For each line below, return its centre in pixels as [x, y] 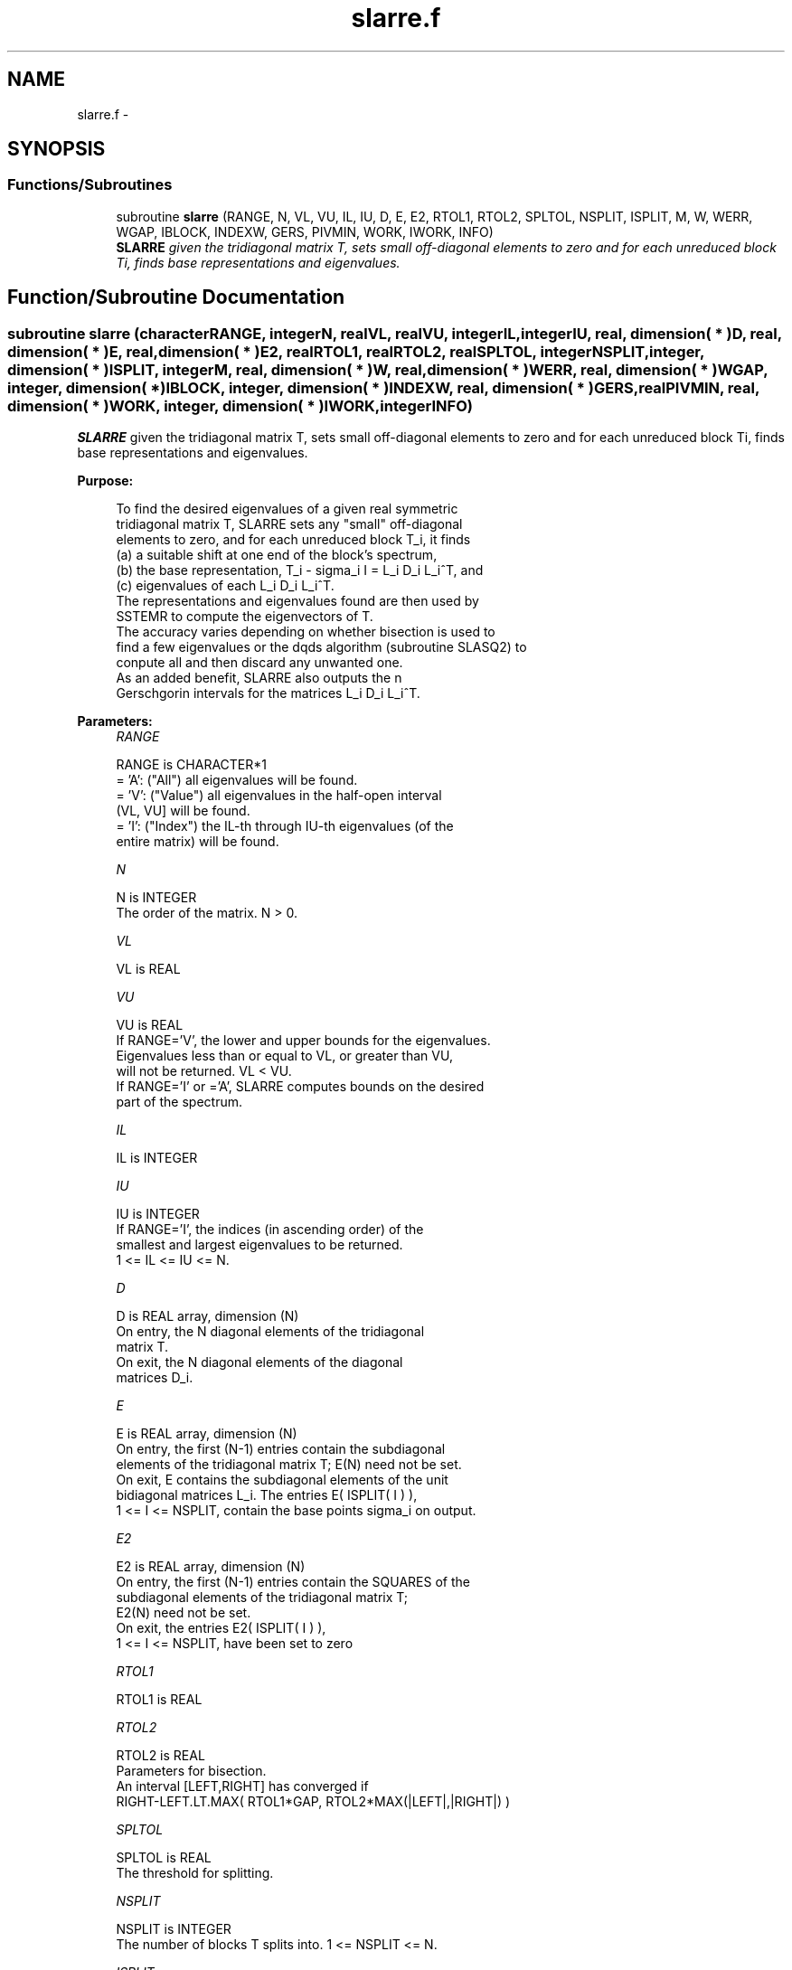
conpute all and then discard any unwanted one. [259, 663]
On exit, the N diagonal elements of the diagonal [259, 1362]
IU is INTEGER [158, 1214]
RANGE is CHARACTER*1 [192, 765]
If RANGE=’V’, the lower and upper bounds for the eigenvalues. [303, 1041]
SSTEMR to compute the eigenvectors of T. [245, 617]
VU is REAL [150, 1025]
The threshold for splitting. [195, 1873]
